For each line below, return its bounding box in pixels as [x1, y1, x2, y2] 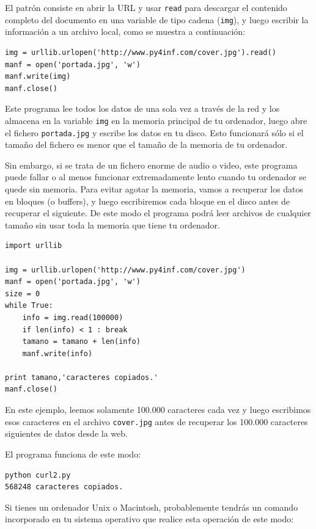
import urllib [5, 241, 62, 250]
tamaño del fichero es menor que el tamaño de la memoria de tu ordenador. [5, 138, 288, 151]
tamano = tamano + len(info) [22, 337, 141, 346]
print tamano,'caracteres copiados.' [5, 373, 158, 382]
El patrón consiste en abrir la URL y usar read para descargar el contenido [5, 1, 287, 13]
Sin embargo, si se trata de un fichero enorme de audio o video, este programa [5, 158, 298, 171]
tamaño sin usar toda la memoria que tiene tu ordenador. [5, 218, 220, 231]
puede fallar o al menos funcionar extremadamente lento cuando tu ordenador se [5, 170, 307, 183]
